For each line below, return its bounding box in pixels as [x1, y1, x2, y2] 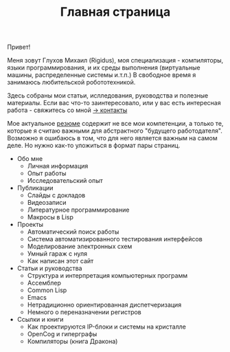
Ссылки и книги [16, 316, 64, 324]
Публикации [16, 184, 54, 192]
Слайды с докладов [27, 191, 86, 199]
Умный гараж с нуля [27, 250, 88, 258]
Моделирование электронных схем [27, 242, 133, 251]
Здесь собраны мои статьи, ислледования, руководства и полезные [7, 91, 209, 100]
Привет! [7, 43, 31, 52]
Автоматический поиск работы [27, 228, 119, 236]
